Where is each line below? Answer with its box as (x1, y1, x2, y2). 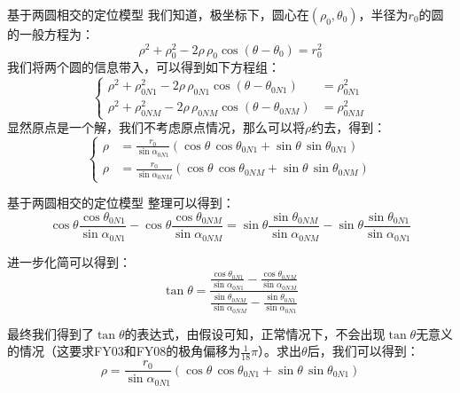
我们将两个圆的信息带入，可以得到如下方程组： (7, 58, 280, 76)
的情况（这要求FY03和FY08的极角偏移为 (7, 342, 241, 360)
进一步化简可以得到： (7, 252, 131, 271)
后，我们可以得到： (307, 342, 419, 360)
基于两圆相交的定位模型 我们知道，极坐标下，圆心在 (7, 5, 309, 23)
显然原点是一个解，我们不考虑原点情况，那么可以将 (7, 118, 305, 137)
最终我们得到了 (7, 324, 94, 342)
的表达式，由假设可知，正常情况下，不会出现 (124, 324, 386, 342)
